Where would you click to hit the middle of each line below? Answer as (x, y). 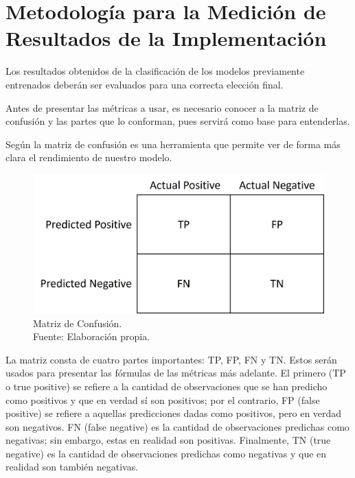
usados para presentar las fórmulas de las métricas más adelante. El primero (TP (176, 373)
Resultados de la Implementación (166, 38)
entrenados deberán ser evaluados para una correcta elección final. (145, 84)
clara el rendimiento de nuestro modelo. (89, 157)
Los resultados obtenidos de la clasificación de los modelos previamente (155, 71)
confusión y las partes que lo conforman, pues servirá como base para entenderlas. (178, 121)
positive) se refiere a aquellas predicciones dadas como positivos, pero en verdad (174, 413)
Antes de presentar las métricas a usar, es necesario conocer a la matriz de (162, 107)
